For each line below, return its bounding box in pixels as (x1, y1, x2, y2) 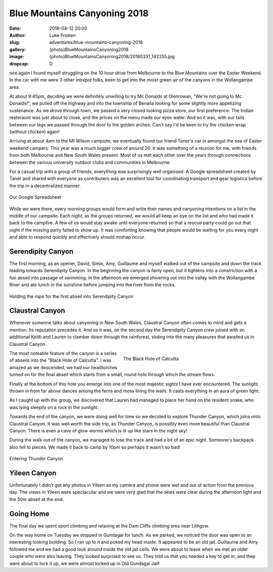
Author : (9, 32, 26, 38)
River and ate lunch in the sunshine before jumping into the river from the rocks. (9, 282, 176, 288)
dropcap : (9, 61, 29, 67)
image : (9, 54, 25, 60)
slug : (9, 39, 20, 46)
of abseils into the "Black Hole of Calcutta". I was (9, 357, 111, 364)
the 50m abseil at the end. (9, 496, 64, 502)
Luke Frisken (49, 32, 76, 38)
